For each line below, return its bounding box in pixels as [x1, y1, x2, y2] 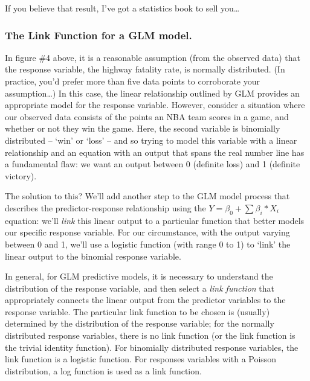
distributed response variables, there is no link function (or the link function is [5, 329, 295, 342]
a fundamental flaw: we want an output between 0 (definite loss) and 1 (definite [5, 158, 300, 170]
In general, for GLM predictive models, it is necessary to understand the [5, 270, 273, 283]
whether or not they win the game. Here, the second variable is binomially [5, 122, 280, 135]
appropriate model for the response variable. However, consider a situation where [5, 98, 305, 111]
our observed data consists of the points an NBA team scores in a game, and [5, 110, 289, 123]
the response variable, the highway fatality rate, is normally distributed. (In [5, 63, 285, 75]
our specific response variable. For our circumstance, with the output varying [5, 226, 290, 239]
